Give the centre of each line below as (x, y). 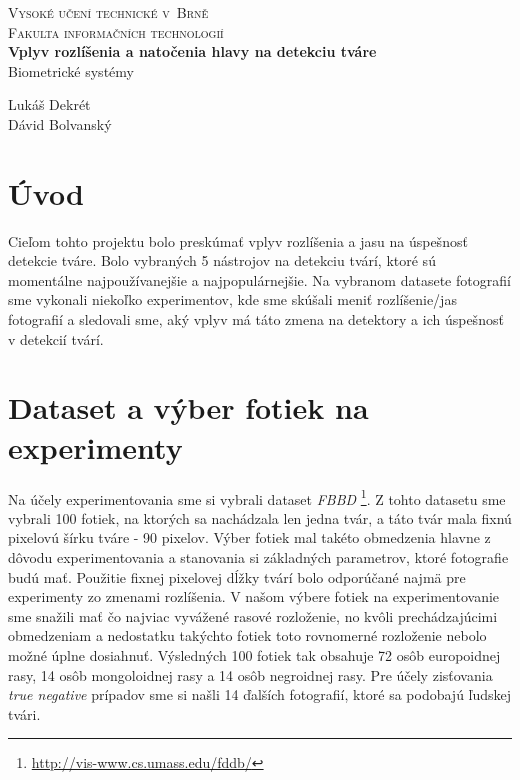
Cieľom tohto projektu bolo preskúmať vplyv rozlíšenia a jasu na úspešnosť (238, 240)
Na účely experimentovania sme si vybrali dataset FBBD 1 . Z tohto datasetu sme (257, 497)
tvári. (24, 713)
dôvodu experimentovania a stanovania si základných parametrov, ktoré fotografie (258, 557)
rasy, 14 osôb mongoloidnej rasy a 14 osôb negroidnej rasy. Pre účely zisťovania (250, 674)
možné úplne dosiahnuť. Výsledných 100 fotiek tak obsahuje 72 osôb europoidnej (254, 654)
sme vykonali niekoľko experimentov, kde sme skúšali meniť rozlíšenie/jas (232, 299)
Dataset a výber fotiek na (188, 407)
